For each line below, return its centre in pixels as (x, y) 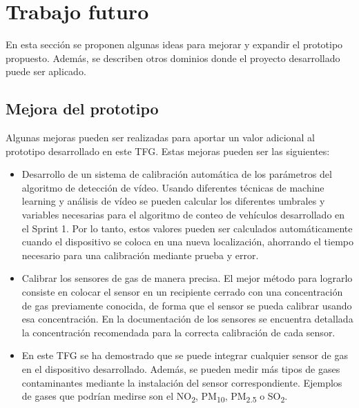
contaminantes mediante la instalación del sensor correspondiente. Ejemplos (182, 382)
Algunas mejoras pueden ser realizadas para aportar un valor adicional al (160, 137)
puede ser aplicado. (46, 71)
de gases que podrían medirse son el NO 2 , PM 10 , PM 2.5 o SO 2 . (155, 397)
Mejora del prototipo (82, 109)
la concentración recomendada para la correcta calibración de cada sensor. (178, 332)
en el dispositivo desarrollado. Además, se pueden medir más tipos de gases (181, 369)
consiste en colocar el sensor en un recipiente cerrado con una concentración (182, 292)
